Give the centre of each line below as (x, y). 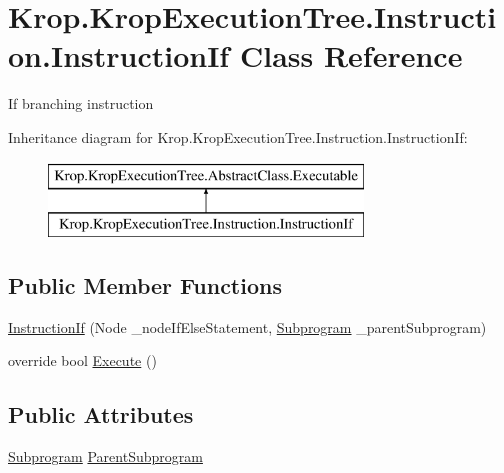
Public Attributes (101, 414)
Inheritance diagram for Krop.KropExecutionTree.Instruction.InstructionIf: (238, 136)
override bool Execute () (82, 360)
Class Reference (351, 55)
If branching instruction (81, 103)
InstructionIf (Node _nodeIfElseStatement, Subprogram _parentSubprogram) (247, 326)
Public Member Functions (145, 285)
